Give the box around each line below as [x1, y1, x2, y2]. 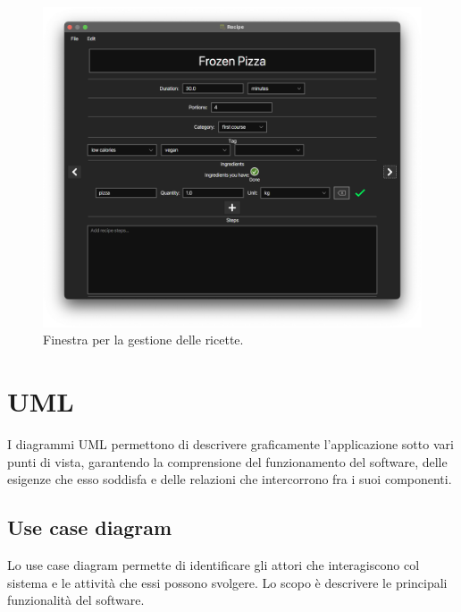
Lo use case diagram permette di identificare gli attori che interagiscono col [7, 556, 420, 574]
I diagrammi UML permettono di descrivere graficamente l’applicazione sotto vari [7, 435, 454, 454]
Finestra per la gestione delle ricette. [43, 330, 244, 349]
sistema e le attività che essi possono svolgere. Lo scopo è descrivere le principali [7, 573, 448, 591]
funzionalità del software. [7, 591, 145, 609]
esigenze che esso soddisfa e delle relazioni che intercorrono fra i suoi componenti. [7, 470, 452, 489]
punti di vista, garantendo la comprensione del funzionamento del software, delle [7, 452, 448, 471]
